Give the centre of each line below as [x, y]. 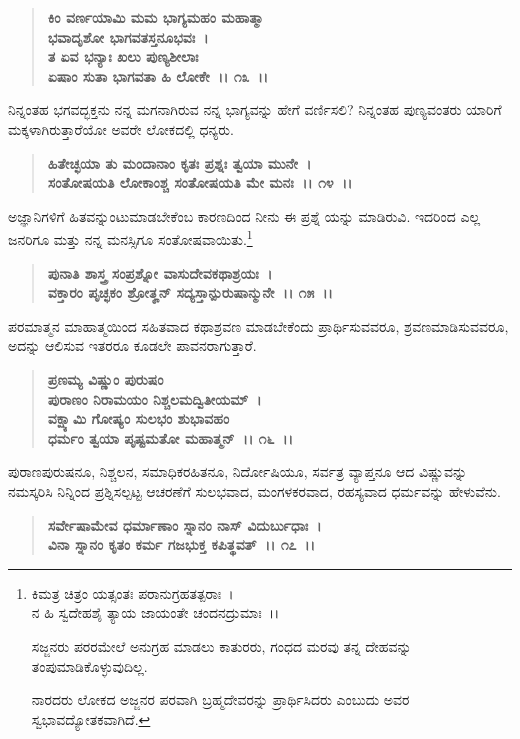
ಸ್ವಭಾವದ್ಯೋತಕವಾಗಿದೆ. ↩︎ [91, 718]
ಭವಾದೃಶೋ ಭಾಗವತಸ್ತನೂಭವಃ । [128, 36]
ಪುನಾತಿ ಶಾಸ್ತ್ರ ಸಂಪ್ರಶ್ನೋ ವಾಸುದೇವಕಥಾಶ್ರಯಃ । [160, 272]
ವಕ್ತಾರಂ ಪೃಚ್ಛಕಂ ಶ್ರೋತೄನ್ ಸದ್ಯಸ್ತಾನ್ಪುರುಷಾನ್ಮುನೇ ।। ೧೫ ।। [190, 292]
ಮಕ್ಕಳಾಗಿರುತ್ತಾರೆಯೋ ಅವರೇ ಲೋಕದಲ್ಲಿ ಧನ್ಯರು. [121, 128]
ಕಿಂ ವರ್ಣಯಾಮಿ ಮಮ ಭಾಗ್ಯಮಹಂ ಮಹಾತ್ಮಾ [155, 17]
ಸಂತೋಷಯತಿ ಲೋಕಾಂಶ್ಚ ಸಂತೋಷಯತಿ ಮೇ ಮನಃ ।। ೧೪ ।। [200, 182]
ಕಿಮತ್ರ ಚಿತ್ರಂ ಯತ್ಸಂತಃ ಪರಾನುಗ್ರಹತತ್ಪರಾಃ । [132, 592]
